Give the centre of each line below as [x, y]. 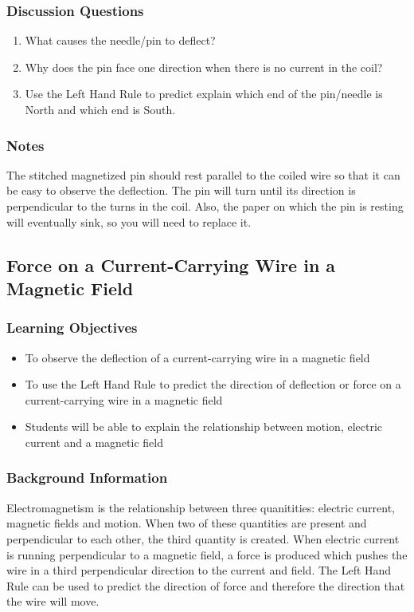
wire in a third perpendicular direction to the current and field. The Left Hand [199, 570]
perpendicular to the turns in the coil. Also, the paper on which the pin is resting [205, 206]
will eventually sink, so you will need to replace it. [129, 221]
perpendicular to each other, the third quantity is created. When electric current [203, 538]
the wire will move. [53, 601]
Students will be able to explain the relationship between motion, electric [204, 426]
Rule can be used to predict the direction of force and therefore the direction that [206, 585]
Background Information [87, 478]
